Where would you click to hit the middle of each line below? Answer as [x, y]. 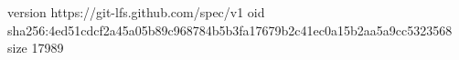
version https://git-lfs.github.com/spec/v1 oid [136, 12]
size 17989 [36, 48]
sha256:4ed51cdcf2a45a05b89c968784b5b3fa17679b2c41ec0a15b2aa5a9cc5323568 [230, 30]
